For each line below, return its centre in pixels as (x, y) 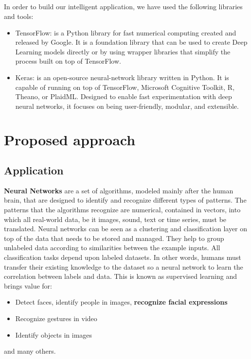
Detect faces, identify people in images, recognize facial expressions (121, 302)
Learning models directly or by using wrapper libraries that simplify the (123, 51)
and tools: (19, 16)
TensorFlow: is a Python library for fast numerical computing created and (126, 32)
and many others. (30, 351)
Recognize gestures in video (56, 318)
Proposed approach (70, 139)
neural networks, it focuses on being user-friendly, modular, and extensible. (127, 106)
